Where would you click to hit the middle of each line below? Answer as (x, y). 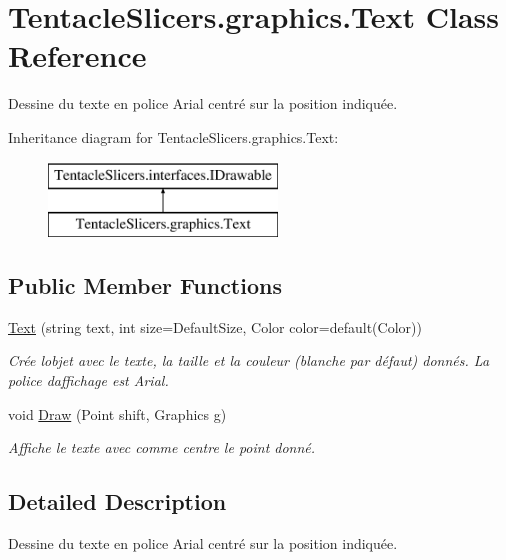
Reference (77, 55)
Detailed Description (117, 501)
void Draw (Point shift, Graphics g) (117, 413)
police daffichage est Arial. (88, 380)
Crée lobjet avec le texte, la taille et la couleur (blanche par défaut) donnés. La (249, 360)
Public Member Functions (145, 285)
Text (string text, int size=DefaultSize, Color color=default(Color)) (215, 326)
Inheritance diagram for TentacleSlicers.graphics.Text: (173, 136)
